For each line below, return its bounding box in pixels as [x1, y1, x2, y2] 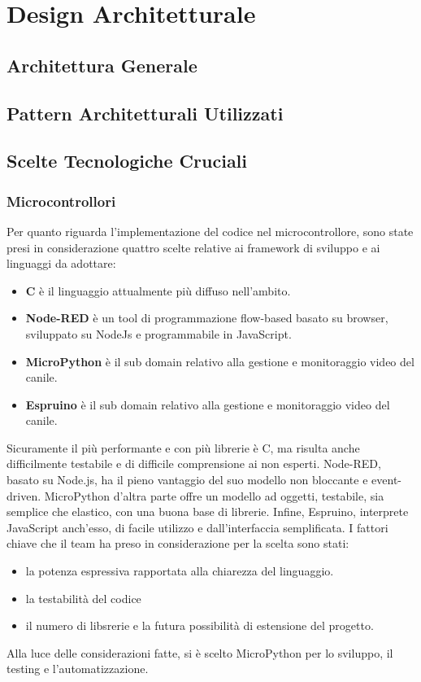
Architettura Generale [7, 52, 197, 77]
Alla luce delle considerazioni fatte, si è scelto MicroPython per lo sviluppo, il [7, 644, 393, 661]
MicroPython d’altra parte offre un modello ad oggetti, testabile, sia [44, 487, 384, 504]
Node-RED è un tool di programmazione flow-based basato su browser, [25, 309, 388, 326]
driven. [7, 487, 41, 504]
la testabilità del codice [25, 589, 141, 606]
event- [371, 471, 402, 488]
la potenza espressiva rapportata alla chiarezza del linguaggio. [25, 562, 334, 579]
